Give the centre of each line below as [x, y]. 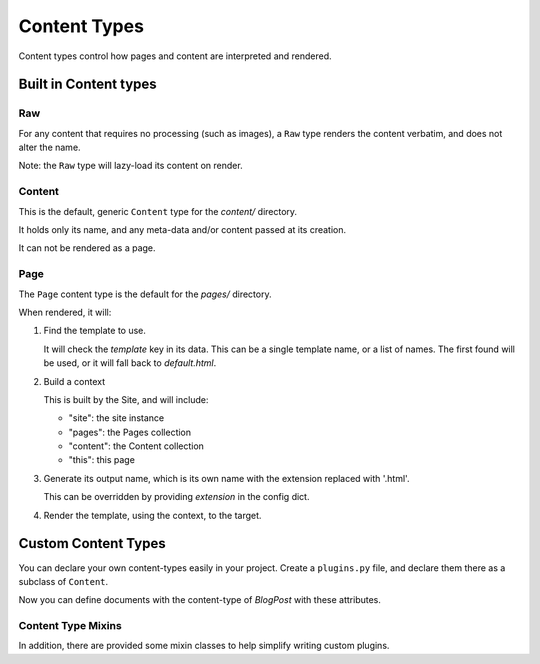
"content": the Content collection [136, 446]
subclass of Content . [63, 581]
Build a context [74, 381]
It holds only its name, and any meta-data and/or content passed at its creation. [182, 230]
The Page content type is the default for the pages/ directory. [145, 294]
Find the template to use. [95, 331]
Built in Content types [87, 84]
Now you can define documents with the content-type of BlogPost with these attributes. [200, 600]
